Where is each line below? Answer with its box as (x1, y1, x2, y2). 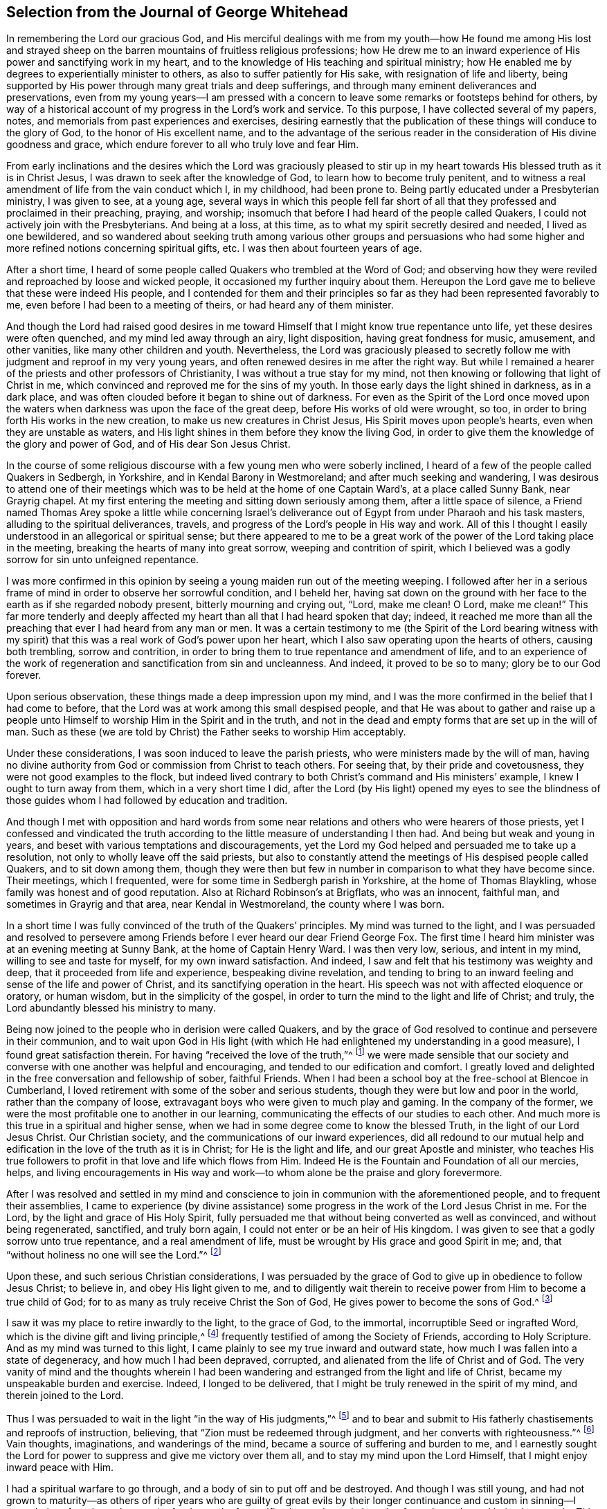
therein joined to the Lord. (6, 1389, 124, 1402)
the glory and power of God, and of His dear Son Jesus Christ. (6, 438, 291, 450)
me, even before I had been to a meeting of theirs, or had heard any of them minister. (6, 299, 394, 311)
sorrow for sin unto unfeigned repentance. (6, 554, 199, 566)
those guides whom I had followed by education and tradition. (6, 794, 288, 807)
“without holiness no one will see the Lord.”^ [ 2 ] (6, 1247, 221, 1261)
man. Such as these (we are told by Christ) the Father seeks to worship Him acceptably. (6, 726, 406, 738)
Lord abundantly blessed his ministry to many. (6, 1002, 216, 1014)
